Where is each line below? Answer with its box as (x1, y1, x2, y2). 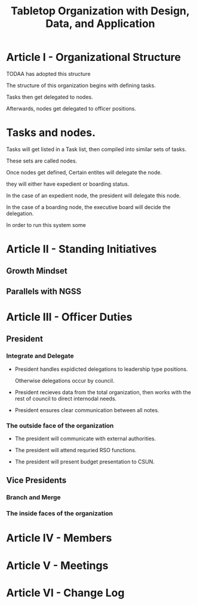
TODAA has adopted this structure (6, 70, 91, 77)
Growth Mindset (6, 266, 67, 276)
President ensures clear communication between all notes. (14, 406, 159, 413)
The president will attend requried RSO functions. (14, 447, 137, 454)
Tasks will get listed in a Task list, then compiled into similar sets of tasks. (6, 145, 187, 153)
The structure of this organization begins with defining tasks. (6, 82, 156, 89)
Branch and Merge (6, 493, 61, 502)
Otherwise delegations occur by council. (14, 377, 115, 384)
